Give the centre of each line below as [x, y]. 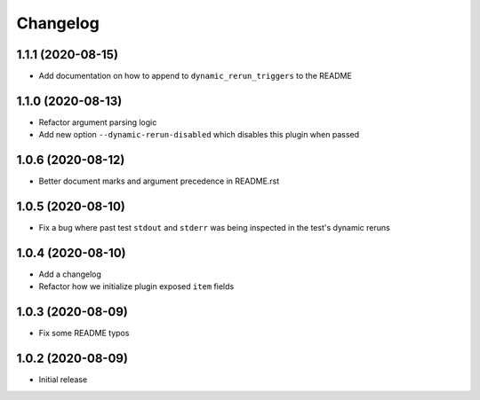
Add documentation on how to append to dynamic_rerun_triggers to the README [196, 76]
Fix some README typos [84, 333]
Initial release [63, 380]
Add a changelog [70, 274]
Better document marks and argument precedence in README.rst [159, 181]
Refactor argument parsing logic [98, 122]
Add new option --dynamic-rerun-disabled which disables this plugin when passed [199, 135]
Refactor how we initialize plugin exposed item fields [136, 286]
